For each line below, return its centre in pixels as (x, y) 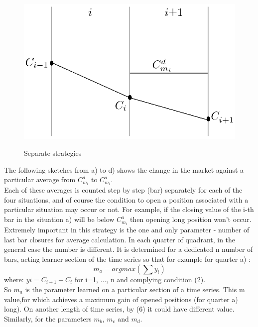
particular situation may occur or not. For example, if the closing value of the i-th (129, 209)
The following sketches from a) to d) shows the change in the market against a (124, 169)
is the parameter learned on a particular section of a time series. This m (135, 289)
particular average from (40, 179)
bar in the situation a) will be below (59, 219)
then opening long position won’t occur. (191, 219)
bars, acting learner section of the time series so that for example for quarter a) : (127, 259)
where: (14, 279)
